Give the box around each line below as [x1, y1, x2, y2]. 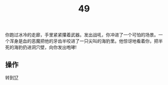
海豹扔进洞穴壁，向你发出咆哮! [13, 44, 77, 50]
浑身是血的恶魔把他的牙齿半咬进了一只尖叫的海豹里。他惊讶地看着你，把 [9, 38, 158, 44]
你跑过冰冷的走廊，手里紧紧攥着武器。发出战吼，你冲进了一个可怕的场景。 [5, 32, 158, 38]
